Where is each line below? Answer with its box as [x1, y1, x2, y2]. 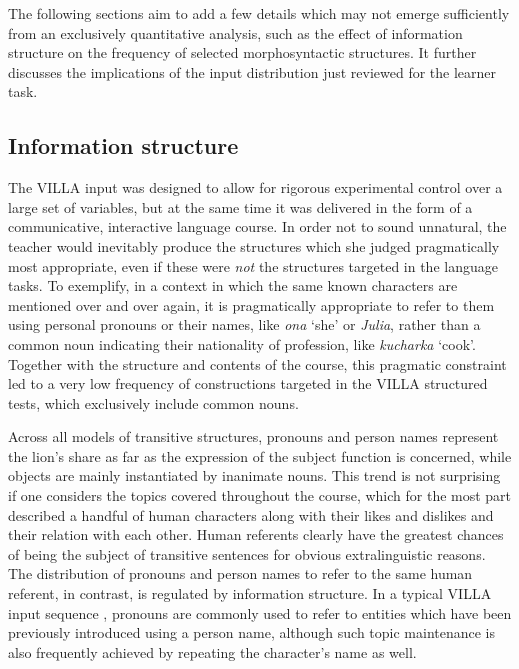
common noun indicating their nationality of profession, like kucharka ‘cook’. [8, 333, 476, 354]
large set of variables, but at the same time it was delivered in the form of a [8, 196, 473, 217]
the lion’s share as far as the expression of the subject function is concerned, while [8, 445, 512, 466]
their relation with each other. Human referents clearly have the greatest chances [8, 524, 504, 545]
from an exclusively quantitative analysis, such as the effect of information [8, 22, 463, 43]
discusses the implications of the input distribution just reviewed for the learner [8, 61, 497, 82]
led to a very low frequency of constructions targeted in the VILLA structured [8, 373, 488, 394]
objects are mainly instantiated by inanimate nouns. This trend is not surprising [8, 465, 501, 486]
